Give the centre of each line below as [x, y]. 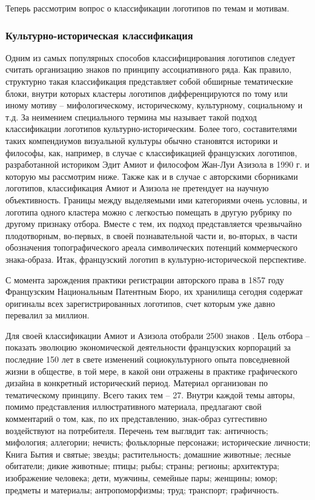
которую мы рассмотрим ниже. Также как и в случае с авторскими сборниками [152, 176]
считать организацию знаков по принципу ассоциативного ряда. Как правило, [149, 69]
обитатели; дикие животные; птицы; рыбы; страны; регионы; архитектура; [142, 466]
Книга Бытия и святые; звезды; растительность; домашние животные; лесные [148, 454]
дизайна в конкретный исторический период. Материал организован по [137, 383]
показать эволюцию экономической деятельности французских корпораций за [148, 347]
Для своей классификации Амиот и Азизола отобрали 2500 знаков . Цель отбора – [158, 335]
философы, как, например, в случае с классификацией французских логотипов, [151, 152]
